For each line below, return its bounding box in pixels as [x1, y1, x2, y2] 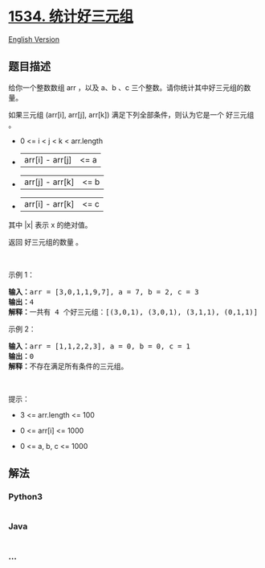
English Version [8, 34, 60, 44]
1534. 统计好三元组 [8, 7, 134, 26]
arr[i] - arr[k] [23, 198, 75, 209]
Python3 [8, 492, 43, 503]
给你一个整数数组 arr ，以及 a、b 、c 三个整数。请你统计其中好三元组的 [8, 82, 244, 93]
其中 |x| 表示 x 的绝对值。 [8, 220, 92, 229]
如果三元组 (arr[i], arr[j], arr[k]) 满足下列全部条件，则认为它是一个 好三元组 [8, 109, 255, 119]
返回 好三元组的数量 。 [8, 237, 83, 246]
